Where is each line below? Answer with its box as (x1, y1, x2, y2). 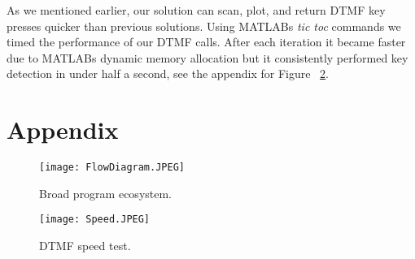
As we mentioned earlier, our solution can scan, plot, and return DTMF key (7, 2, 386, 18)
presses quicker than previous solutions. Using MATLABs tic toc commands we (7, 17, 401, 34)
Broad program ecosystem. (39, 184, 173, 201)
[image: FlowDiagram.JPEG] (39, 162, 185, 174)
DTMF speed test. (39, 237, 131, 253)
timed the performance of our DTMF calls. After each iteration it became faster (7, 33, 406, 50)
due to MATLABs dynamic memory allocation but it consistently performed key (7, 49, 408, 66)
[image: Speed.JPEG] (39, 214, 151, 226)
